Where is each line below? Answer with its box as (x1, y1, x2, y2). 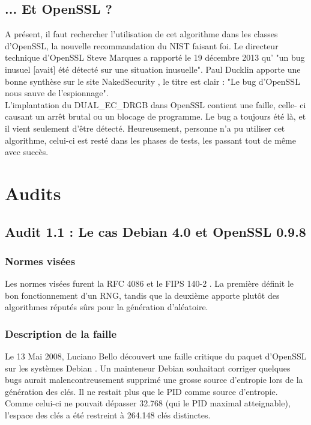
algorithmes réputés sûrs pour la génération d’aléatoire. (5, 301, 208, 313)
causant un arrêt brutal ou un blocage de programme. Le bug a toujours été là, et (5, 110, 306, 123)
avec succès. (5, 145, 49, 158)
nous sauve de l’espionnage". (5, 87, 109, 99)
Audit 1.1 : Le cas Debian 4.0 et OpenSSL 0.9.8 (5, 222, 306, 240)
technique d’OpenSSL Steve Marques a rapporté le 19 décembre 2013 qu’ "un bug (5, 51, 305, 64)
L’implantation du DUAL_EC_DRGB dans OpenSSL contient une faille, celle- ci (5, 98, 306, 111)
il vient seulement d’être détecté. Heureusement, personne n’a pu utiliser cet (5, 121, 285, 134)
